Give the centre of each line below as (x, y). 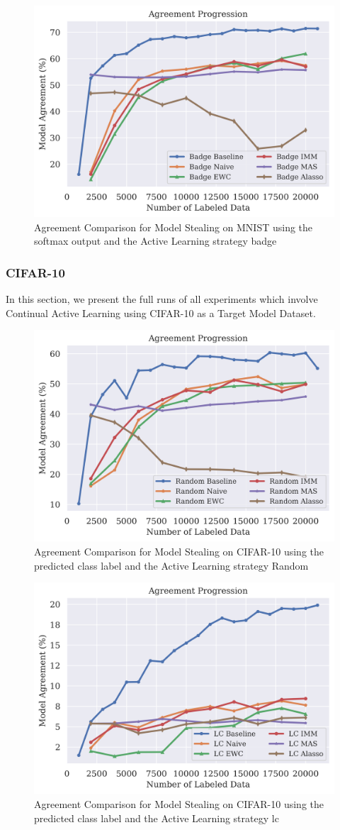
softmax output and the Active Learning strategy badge (155, 241)
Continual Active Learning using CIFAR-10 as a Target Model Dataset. (161, 312)
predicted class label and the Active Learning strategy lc (157, 818)
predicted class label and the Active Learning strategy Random (171, 565)
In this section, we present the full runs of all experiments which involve (162, 299)
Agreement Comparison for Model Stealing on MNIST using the (174, 227)
